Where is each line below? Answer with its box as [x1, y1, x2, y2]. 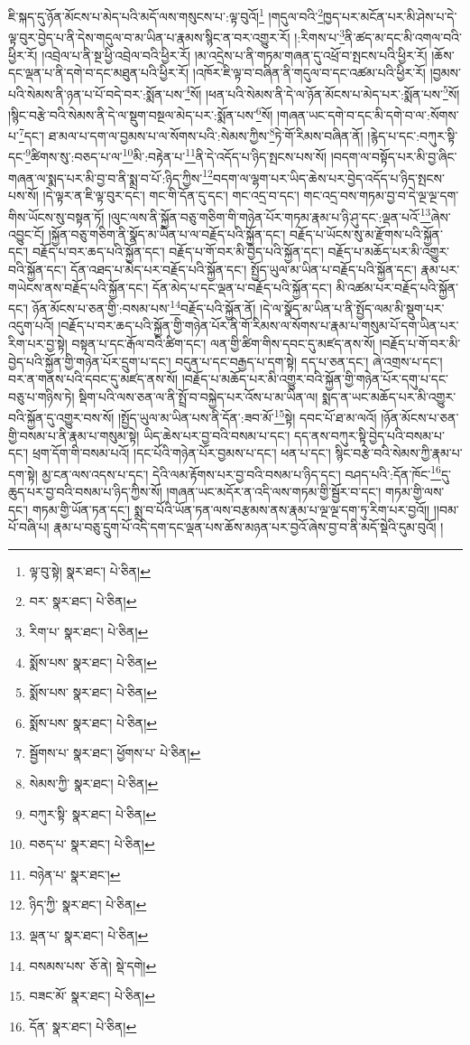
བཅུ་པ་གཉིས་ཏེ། [8, 387, 75, 406]
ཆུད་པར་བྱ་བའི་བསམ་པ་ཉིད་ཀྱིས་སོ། [8, 482, 162, 501]
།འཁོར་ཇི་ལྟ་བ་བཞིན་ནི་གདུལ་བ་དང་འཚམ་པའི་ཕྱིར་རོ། [192, 63, 426, 82]
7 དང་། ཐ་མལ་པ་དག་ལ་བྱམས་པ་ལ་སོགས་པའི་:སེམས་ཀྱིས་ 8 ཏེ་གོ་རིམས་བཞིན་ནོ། [18, 124, 364, 145]
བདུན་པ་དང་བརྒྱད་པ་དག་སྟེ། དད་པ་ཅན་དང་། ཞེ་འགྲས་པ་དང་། [175, 351, 443, 370]
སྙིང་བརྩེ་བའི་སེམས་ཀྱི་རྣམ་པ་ [335, 443, 463, 462]
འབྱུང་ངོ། [8, 224, 44, 243]
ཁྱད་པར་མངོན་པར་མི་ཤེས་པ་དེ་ [323, 6, 457, 25]
